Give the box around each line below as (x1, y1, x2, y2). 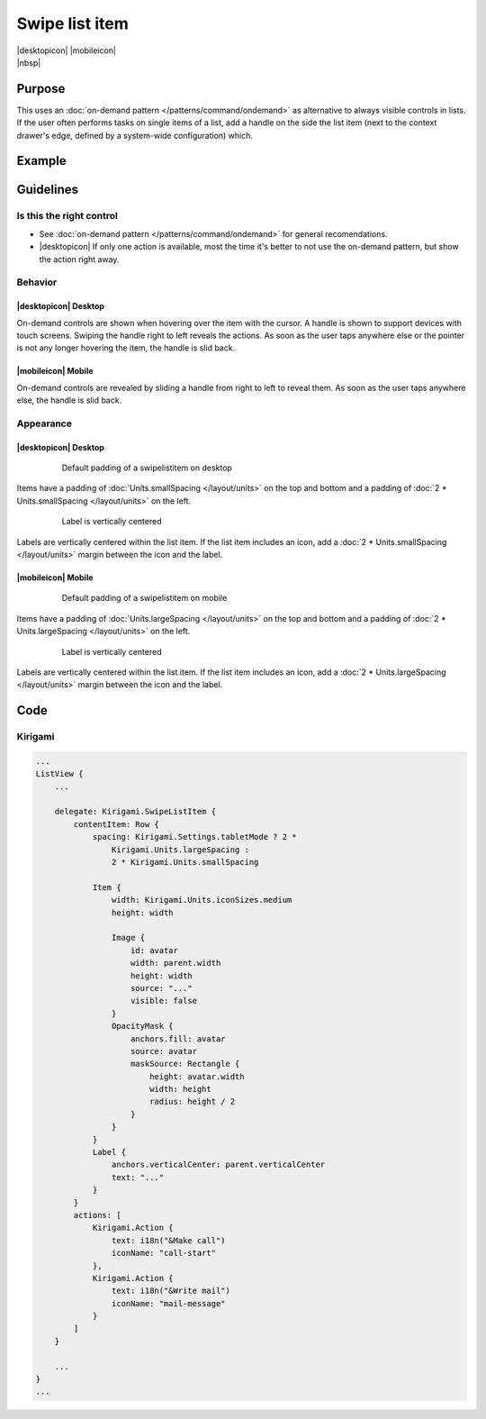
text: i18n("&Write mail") (111, 1286, 231, 1296)
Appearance (16, 417, 72, 430)
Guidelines (16, 182, 78, 197)
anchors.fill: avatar (130, 1033, 226, 1044)
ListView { (35, 769, 84, 779)
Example (16, 153, 67, 168)
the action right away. (39, 253, 120, 265)
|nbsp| (16, 57, 41, 68)
